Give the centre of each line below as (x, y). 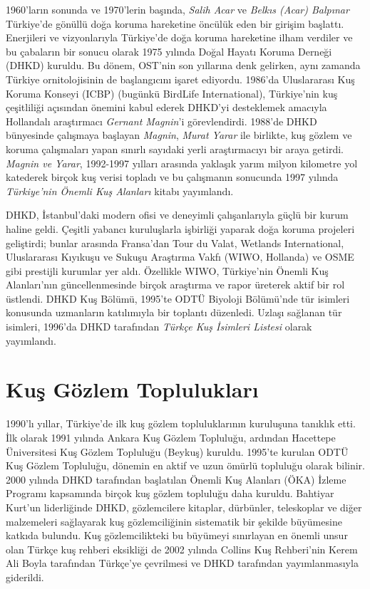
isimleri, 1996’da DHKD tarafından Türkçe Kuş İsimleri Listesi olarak (159, 327)
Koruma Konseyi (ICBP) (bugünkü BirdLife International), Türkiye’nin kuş (172, 93)
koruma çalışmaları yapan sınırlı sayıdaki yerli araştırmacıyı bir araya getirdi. (175, 148)
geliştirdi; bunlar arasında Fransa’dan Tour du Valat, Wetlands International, (175, 243)
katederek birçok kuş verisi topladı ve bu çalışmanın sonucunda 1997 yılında (172, 177)
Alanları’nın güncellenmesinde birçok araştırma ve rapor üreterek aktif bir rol (175, 285)
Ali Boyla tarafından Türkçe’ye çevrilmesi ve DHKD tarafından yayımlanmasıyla (182, 563)
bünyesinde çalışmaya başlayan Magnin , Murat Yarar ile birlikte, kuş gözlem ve (179, 135)
